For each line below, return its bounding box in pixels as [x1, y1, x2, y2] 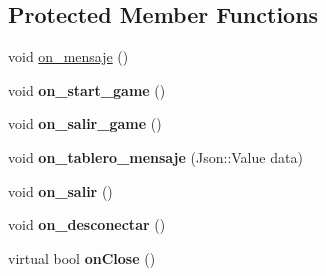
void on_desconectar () [8, 214, 166, 235]
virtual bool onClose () [8, 247, 156, 268]
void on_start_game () [8, 79, 166, 100]
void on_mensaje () [8, 46, 129, 67]
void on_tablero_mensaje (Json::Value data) [8, 146, 303, 167]
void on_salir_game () [8, 113, 162, 134]
